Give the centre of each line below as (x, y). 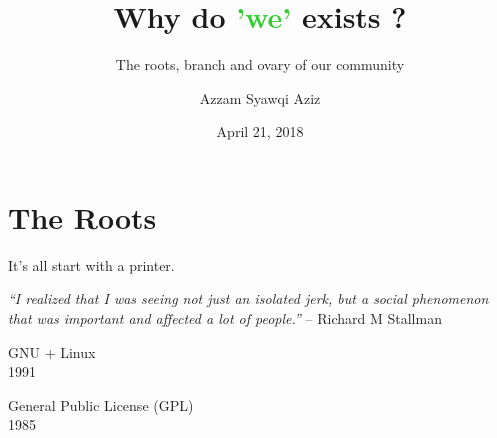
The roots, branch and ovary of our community (260, 64)
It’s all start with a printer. (91, 264)
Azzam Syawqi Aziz (260, 97)
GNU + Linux (52, 351)
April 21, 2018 (260, 131)
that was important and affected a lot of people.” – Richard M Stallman (225, 318)
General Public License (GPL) (101, 404)
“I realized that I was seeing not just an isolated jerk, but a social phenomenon (248, 298)
